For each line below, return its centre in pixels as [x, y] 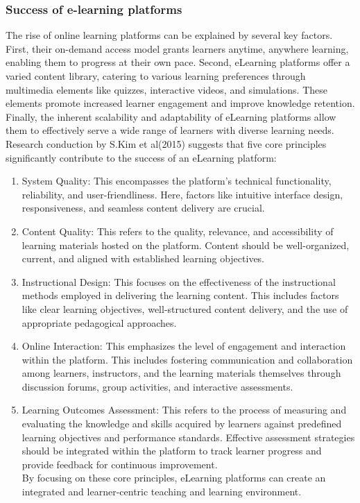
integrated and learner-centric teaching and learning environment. [162, 492]
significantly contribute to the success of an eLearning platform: [141, 157]
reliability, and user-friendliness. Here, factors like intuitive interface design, [182, 194]
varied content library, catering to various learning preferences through [156, 76]
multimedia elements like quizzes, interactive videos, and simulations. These [167, 89]
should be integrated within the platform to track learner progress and [172, 451]
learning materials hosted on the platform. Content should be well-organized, [186, 245]
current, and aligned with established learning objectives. [143, 258]
